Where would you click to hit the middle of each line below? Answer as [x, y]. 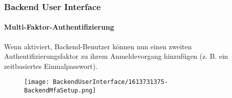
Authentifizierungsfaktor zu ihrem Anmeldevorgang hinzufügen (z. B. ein [116, 56]
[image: [37, 82]
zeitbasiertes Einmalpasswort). [51, 66]
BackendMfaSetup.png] [60, 91]
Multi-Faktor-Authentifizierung [59, 27]
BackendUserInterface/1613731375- [110, 82]
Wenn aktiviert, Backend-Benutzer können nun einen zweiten [98, 46]
